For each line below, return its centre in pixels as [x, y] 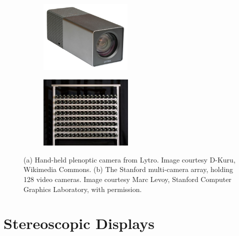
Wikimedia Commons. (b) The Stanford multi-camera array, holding [128, 169]
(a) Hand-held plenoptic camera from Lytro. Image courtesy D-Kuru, [129, 159]
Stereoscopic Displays [79, 223]
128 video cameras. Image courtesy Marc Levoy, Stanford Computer [127, 179]
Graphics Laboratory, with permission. [83, 189]
